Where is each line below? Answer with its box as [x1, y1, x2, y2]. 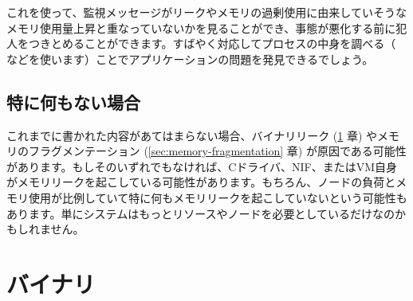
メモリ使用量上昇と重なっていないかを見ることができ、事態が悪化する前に [6, 19, 396, 36]
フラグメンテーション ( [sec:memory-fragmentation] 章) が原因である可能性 [28, 143, 407, 159]
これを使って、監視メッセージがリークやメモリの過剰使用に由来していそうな [6, 4, 407, 20]
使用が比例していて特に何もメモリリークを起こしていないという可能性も [28, 189, 407, 205]
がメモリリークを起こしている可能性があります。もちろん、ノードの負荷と [6, 174, 396, 190]
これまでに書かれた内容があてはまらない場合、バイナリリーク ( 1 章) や [6, 127, 378, 143]
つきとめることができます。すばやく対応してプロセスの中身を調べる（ [28, 35, 396, 52]
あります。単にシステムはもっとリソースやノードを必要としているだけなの [6, 205, 395, 221]
